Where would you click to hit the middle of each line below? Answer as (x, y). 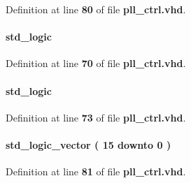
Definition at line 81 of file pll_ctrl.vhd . (96, 171)
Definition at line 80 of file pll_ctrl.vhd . (96, 9)
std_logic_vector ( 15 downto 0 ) (89, 144)
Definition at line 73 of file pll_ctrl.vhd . (96, 117)
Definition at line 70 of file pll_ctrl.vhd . (96, 63)
